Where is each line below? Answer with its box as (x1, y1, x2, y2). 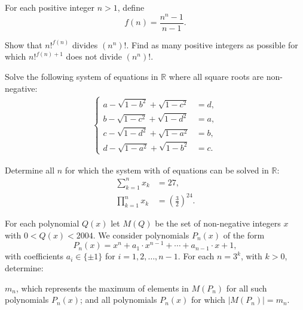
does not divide (66, 50, 123, 63)
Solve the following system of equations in (5, 70, 158, 82)
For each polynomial (5, 217, 79, 230)
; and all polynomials (80, 293, 157, 306)
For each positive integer (5, 1, 95, 13)
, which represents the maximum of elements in (16, 281, 189, 294)
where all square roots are (169, 70, 264, 82)
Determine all (5, 163, 55, 176)
